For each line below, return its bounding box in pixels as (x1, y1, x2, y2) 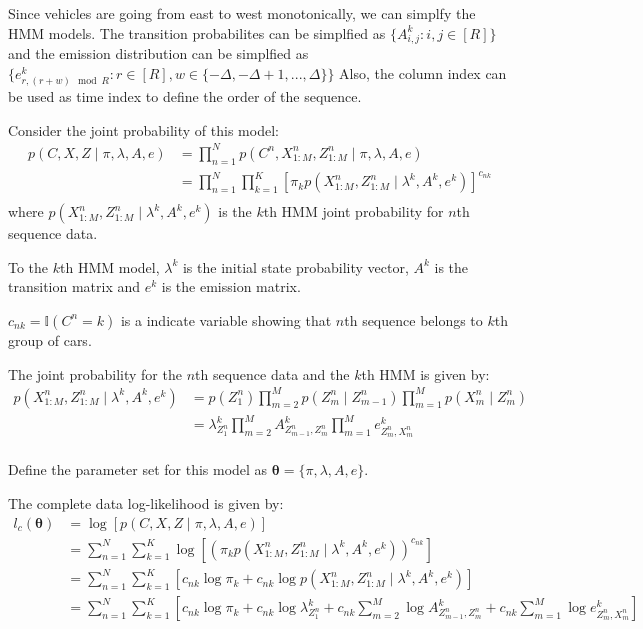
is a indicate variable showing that (120, 309, 332, 330)
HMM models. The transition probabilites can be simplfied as (8, 22, 386, 43)
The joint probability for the (8, 363, 182, 384)
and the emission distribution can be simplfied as (8, 43, 309, 64)
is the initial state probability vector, (182, 256, 409, 277)
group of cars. (8, 329, 92, 350)
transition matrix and (8, 276, 141, 297)
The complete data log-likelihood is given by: (8, 492, 284, 513)
